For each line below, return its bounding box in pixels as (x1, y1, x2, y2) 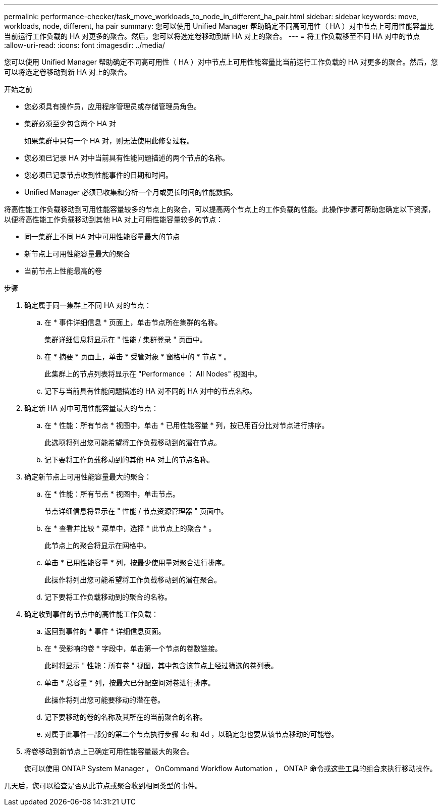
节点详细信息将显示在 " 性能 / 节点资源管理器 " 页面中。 (44, 507, 228, 515)
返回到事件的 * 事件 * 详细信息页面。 (44, 627, 165, 635)
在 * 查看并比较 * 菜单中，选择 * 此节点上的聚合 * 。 (44, 524, 216, 532)
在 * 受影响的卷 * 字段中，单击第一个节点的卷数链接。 (44, 644, 222, 653)
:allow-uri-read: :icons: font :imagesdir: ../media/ (4, 41, 165, 49)
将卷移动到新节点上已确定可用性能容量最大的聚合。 (24, 747, 194, 755)
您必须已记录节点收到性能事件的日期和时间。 (24, 171, 173, 179)
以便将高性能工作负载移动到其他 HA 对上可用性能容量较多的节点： (4, 215, 223, 224)
